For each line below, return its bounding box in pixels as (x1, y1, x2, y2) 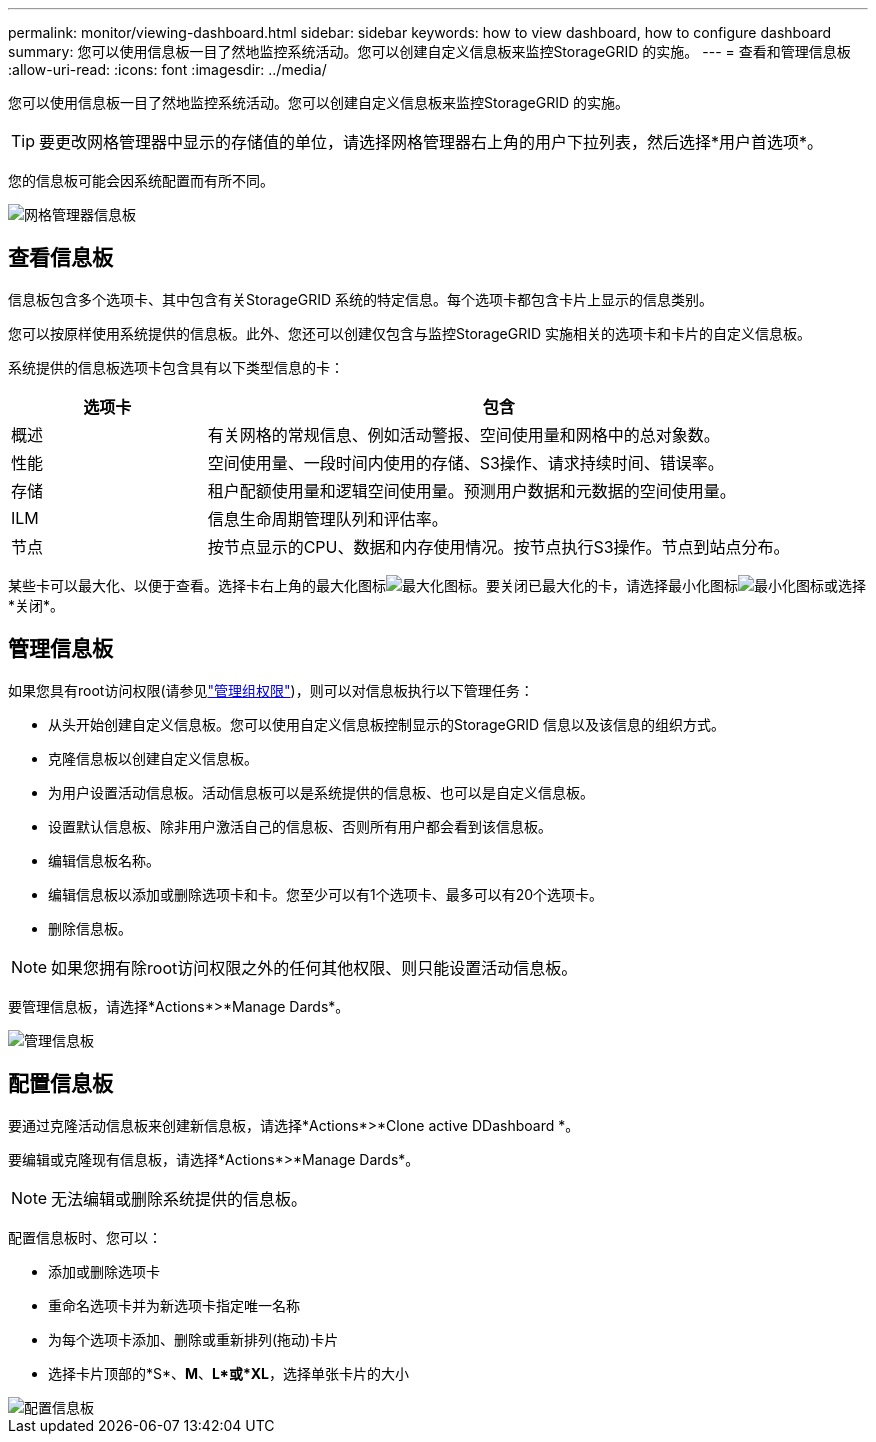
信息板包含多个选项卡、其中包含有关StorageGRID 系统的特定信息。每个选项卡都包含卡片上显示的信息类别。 (8, 290, 713, 308)
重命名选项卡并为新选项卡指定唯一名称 (48, 1296, 300, 1314)
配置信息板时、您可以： (8, 1228, 162, 1246)
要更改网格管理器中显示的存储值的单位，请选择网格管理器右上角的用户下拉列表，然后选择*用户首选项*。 (39, 132, 824, 152)
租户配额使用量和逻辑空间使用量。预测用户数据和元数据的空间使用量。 (207, 480, 736, 501)
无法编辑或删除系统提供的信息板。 (51, 1188, 308, 1209)
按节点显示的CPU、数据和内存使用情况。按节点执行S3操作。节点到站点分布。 (207, 536, 790, 557)
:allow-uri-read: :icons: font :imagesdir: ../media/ (8, 61, 327, 78)
